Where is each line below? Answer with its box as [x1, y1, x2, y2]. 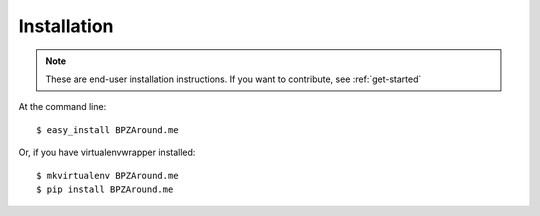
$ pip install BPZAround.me [36, 183, 174, 195]
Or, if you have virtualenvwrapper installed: [18, 146, 196, 159]
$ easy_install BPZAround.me [36, 124, 179, 135]
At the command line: [18, 101, 107, 113]
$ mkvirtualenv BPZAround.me [36, 170, 179, 181]
